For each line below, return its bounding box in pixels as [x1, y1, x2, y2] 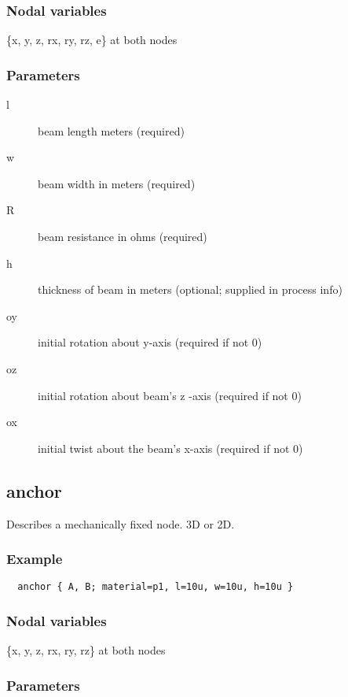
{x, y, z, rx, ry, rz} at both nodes [6, 642, 166, 658]
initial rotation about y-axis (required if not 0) [38, 334, 262, 350]
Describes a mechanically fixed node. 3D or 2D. [6, 515, 235, 532]
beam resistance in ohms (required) [38, 228, 207, 244]
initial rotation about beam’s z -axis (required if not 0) [38, 387, 302, 403]
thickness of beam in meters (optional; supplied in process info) [38, 281, 343, 298]
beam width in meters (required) [38, 175, 196, 191]
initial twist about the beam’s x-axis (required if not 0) [38, 439, 303, 456]
